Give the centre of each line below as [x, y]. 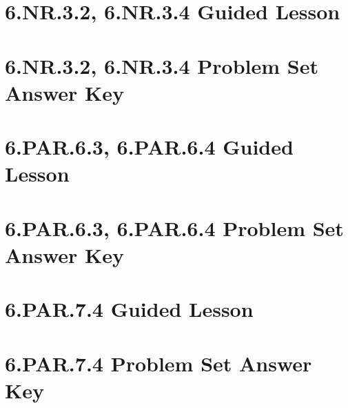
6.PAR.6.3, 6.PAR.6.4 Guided [149, 147]
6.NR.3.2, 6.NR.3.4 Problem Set [162, 65]
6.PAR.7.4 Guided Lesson [129, 309]
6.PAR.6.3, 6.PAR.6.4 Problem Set [174, 227]
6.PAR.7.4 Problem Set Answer [158, 363]
